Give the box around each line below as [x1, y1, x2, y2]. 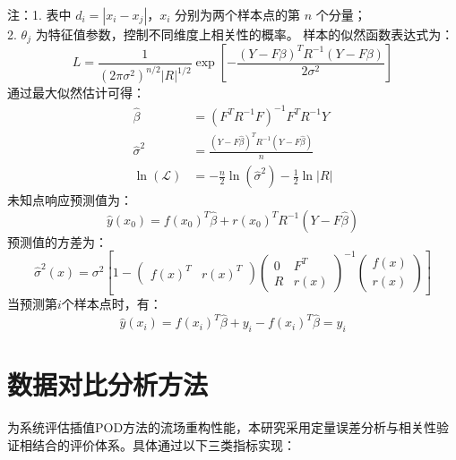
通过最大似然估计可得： [7, 83, 145, 102]
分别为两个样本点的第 [175, 5, 301, 23]
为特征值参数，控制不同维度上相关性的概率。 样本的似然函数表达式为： [35, 25, 454, 43]
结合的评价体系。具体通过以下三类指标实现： [31, 435, 296, 454]
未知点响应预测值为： [7, 191, 133, 209]
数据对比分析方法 [7, 366, 209, 403]
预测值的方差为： [7, 232, 108, 251]
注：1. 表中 [7, 5, 72, 23]
